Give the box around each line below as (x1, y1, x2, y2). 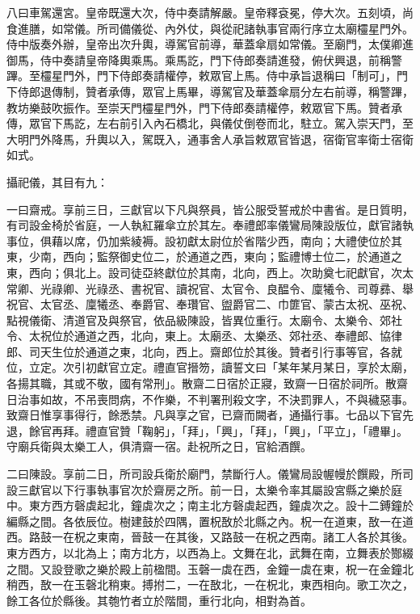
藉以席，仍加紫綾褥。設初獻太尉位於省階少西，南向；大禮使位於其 (51, 232, 402, 249)
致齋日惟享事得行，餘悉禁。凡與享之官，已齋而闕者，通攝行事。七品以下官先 (6, 406, 414, 423)
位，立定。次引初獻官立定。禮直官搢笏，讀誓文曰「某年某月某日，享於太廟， (6, 359, 414, 376)
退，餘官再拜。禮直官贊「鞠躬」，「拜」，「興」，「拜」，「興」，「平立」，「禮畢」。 (6, 422, 408, 439)
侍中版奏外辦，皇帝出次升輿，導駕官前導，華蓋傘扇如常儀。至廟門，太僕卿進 (6, 36, 414, 53)
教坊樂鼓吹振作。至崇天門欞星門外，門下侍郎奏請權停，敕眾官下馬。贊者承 (6, 99, 402, 116)
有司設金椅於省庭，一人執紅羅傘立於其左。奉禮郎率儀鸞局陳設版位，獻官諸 (6, 217, 402, 233)
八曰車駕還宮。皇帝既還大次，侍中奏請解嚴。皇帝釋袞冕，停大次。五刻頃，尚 (6, 4, 414, 20)
